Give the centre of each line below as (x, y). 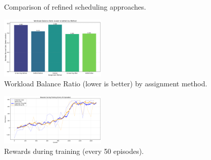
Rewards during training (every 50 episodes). (74, 151)
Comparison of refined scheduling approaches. (75, 7)
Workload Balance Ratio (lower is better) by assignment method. (106, 84)
